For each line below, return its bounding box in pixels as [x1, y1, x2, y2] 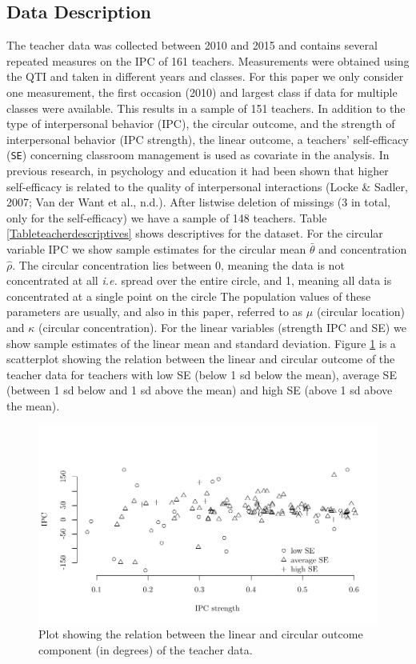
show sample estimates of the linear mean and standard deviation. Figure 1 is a [6, 334, 396, 351]
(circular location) [316, 303, 406, 320]
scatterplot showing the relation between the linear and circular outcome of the [6, 350, 395, 367]
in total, [350, 194, 390, 210]
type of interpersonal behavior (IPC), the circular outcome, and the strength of [6, 115, 395, 132]
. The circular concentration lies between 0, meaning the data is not [12, 256, 345, 273]
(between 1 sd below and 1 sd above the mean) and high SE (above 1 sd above [6, 382, 393, 398]
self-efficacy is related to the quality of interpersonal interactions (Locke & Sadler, [6, 178, 408, 194]
